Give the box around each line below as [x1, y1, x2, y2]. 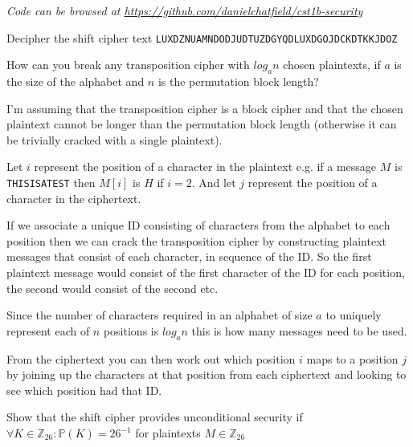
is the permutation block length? [157, 73, 319, 90]
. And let [191, 174, 236, 191]
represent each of [6, 322, 90, 339]
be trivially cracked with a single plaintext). [6, 131, 223, 148]
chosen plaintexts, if [283, 56, 381, 73]
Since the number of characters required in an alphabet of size [6, 307, 313, 323]
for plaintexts [135, 425, 201, 441]
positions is [103, 322, 159, 339]
